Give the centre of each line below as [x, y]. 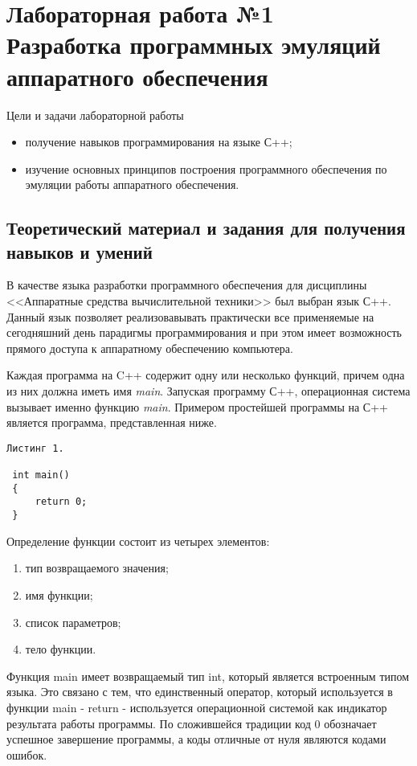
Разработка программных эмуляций [194, 45]
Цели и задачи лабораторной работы [95, 115]
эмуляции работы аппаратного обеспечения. [132, 184]
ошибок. [27, 754]
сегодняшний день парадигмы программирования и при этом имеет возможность [204, 332]
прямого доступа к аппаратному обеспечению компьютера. [150, 348]
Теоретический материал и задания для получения [206, 228]
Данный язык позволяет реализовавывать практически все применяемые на [190, 316]
